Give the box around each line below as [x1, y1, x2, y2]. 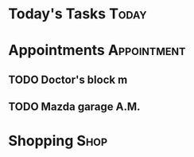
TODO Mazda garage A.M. [8, 100, 141, 114]
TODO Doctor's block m [8, 73, 128, 86]
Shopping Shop [8, 132, 108, 150]
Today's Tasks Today [8, 5, 147, 23]
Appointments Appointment [8, 41, 186, 60]
